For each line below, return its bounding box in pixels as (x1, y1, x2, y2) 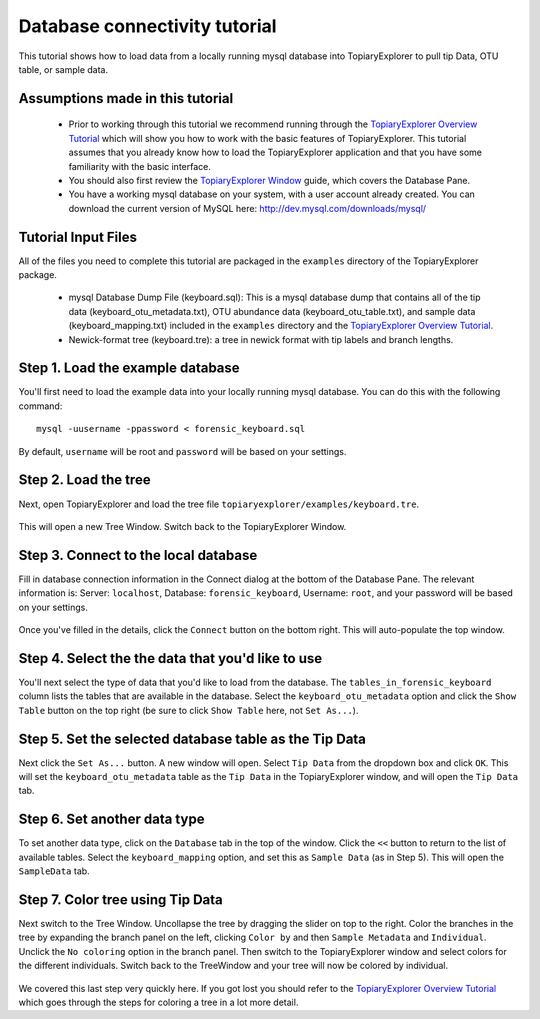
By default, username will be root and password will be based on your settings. (18, 445, 347, 457)
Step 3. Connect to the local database (18, 546, 258, 564)
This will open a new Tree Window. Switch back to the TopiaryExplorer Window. (18, 520, 347, 532)
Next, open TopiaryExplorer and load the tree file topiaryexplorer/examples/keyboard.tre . (18, 498, 420, 510)
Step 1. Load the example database (18, 360, 240, 377)
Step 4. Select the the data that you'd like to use (18, 650, 323, 667)
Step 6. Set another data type (18, 811, 205, 828)
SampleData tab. (18, 865, 90, 877)
